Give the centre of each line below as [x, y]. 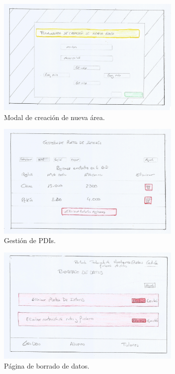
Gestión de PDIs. [30, 240]
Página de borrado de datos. [47, 365]
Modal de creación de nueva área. [54, 117]
